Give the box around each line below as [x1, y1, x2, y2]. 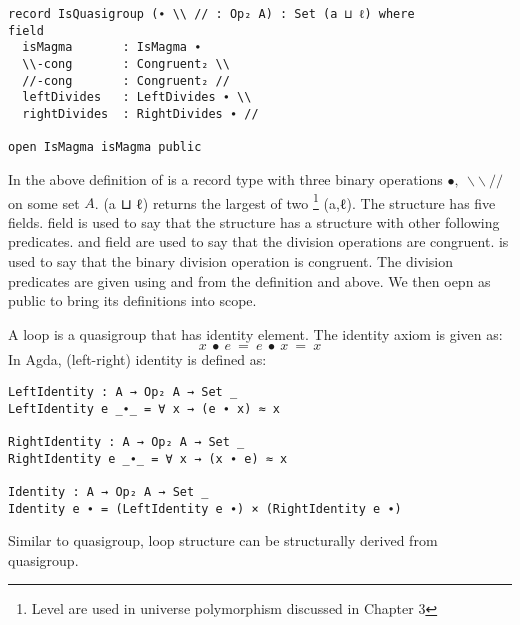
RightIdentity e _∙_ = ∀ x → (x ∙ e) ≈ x [8, 451, 288, 466]
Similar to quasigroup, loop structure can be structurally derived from [8, 530, 438, 551]
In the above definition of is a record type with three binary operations [8, 168, 443, 189]
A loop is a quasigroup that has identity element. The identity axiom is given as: [8, 323, 503, 344]
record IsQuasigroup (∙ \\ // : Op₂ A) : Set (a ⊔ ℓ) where [8, 7, 415, 21]
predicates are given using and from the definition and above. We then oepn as [8, 270, 491, 291]
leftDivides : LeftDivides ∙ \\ [22, 90, 252, 105]
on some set [8, 192, 80, 213]
